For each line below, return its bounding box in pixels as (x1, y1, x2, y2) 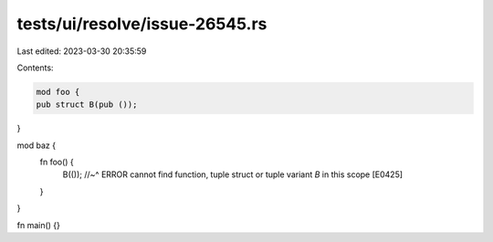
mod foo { (36, 87, 80, 97)
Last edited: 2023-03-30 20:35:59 (16, 46, 147, 57)
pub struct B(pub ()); (36, 100, 138, 110)
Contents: (16, 62, 54, 73)
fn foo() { (39, 156, 75, 168)
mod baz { (16, 140, 57, 151)
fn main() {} (16, 219, 61, 230)
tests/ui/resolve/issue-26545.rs (16, 14, 267, 34)
